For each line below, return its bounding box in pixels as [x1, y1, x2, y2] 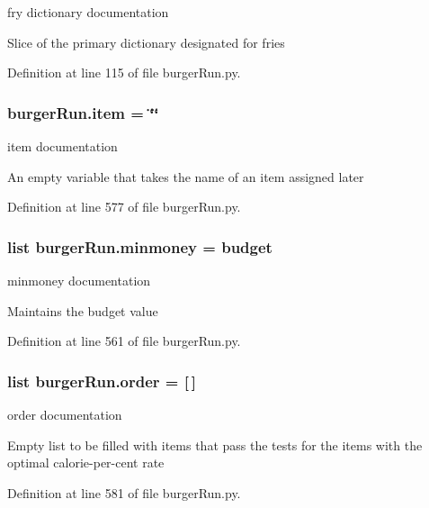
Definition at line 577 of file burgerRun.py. [7, 197, 241, 216]
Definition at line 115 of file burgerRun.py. [7, 63, 241, 82]
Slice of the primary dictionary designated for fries [7, 32, 285, 51]
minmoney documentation [7, 271, 151, 289]
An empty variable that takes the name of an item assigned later [7, 167, 364, 186]
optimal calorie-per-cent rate [7, 453, 165, 472]
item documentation [7, 137, 118, 155]
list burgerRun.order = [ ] [7, 369, 196, 392]
